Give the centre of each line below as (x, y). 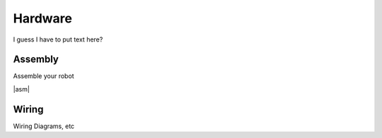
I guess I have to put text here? (58, 39)
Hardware (42, 18)
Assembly (36, 59)
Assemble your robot (44, 76)
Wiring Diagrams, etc (44, 126)
